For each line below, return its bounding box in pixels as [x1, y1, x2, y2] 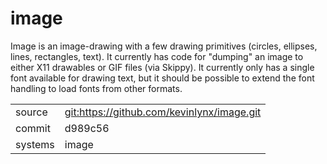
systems [15, 137, 55, 151]
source [15, 105, 48, 119]
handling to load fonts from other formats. [10, 82, 183, 94]
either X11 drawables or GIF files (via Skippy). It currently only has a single [10, 61, 315, 73]
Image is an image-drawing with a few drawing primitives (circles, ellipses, [10, 40, 318, 52]
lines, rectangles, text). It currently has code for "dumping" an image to [10, 50, 304, 62]
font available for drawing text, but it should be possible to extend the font [10, 72, 315, 84]
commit [15, 121, 51, 135]
